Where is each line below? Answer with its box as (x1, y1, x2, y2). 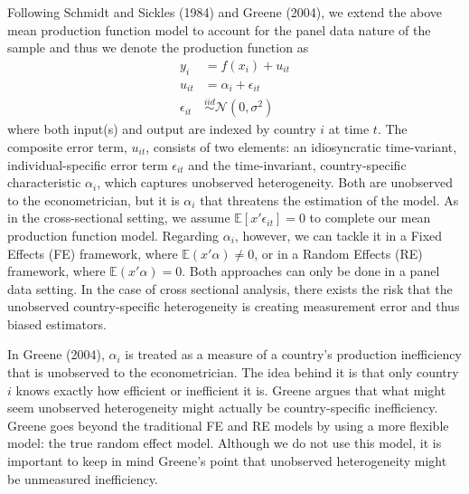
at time (328, 119, 370, 138)
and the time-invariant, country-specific (188, 155, 407, 174)
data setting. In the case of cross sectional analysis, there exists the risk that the (7, 279, 453, 298)
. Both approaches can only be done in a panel (182, 261, 440, 280)
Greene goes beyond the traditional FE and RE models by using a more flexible (7, 415, 449, 434)
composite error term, (7, 137, 127, 156)
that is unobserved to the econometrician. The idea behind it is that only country (7, 363, 459, 382)
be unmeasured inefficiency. (7, 469, 158, 488)
